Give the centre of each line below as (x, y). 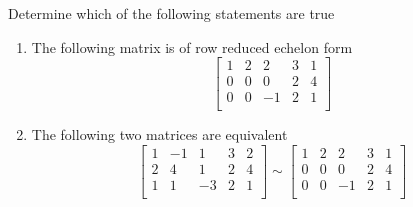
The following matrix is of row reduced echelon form (192, 46)
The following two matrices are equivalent (159, 134)
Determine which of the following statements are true (171, 13)
